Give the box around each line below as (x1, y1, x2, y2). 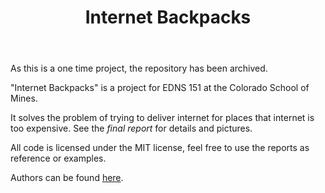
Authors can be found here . (10, 172, 124, 184)
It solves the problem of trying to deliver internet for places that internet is (10, 112, 315, 124)
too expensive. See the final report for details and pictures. (10, 122, 253, 135)
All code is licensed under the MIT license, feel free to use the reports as (10, 142, 310, 154)
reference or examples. (10, 152, 107, 165)
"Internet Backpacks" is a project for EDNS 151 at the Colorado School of (10, 82, 310, 94)
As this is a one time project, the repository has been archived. (10, 62, 268, 75)
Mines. (10, 92, 38, 105)
